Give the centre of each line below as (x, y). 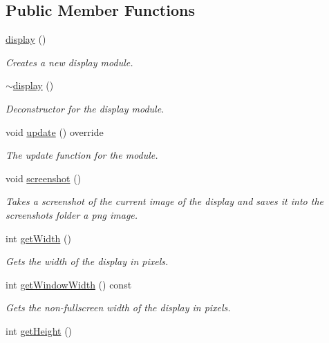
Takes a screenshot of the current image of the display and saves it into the (164, 201)
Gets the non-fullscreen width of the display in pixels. (118, 307)
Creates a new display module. (69, 62)
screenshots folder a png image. (72, 214)
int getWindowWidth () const (69, 284)
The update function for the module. (82, 155)
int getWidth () (38, 238)
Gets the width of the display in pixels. (87, 261)
